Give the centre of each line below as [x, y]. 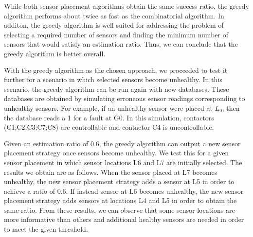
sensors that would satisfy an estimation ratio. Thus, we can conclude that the [121, 44]
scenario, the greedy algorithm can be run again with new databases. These [117, 89]
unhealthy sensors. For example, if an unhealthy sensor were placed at [108, 108]
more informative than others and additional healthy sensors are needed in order [124, 219]
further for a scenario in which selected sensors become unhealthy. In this [113, 79]
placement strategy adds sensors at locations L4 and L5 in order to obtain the [120, 200]
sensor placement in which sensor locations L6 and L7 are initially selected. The [123, 162]
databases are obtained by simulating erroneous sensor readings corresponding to [125, 98]
